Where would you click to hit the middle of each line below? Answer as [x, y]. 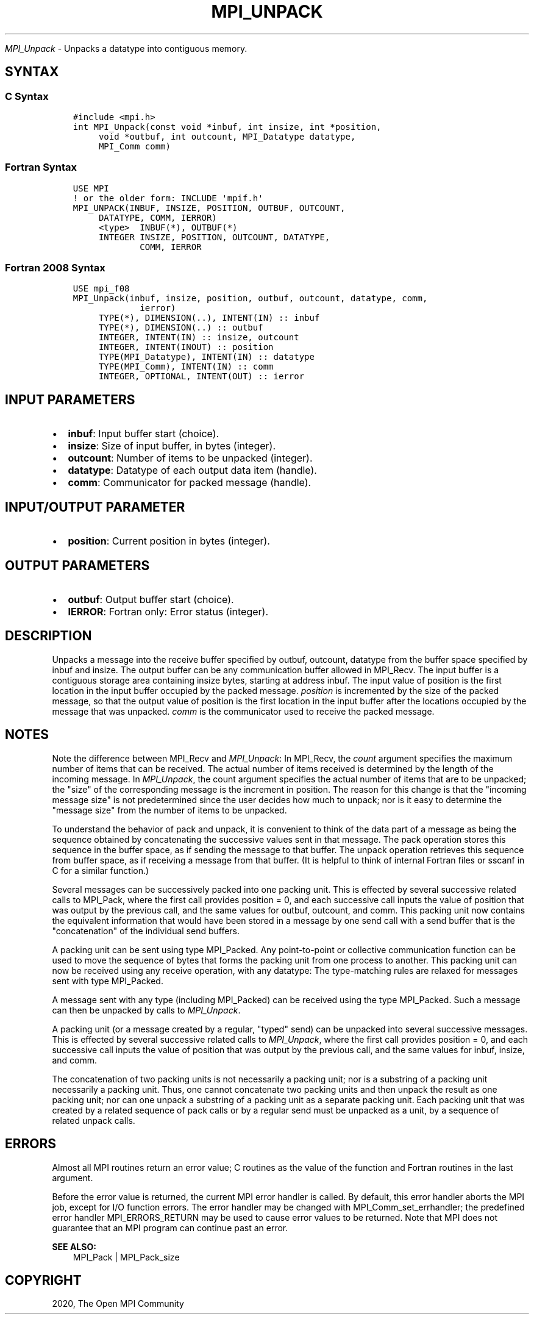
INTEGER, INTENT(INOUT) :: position [186, 347]
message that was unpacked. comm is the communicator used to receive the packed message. [243, 711]
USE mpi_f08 [101, 289]
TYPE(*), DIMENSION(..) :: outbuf [181, 328]
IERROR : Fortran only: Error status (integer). [168, 612]
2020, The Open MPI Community [118, 1304]
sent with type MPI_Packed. [108, 981]
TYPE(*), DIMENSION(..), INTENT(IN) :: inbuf [209, 318]
